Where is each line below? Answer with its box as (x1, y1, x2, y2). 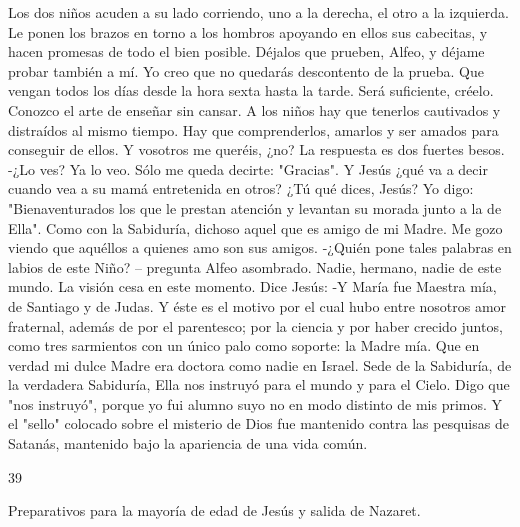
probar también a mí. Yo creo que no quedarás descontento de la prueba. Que (8, 60, 484, 81)
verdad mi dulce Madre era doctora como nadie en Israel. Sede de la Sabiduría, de (8, 354, 512, 375)
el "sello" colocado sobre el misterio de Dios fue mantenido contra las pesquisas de (8, 413, 509, 434)
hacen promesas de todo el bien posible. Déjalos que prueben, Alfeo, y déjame (8, 41, 485, 62)
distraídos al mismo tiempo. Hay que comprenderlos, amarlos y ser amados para (8, 119, 499, 140)
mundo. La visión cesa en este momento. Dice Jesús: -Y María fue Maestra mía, (8, 276, 497, 297)
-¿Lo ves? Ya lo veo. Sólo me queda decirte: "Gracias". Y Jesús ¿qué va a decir (8, 158, 488, 179)
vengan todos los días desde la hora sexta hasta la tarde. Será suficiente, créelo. (8, 80, 494, 101)
